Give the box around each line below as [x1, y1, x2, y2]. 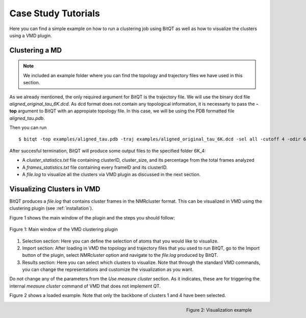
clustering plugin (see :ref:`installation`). [9, 205, 93, 211]
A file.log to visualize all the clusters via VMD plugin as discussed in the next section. [22, 172, 201, 178]
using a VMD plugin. [9, 32, 52, 38]
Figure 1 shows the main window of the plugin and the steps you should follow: [9, 214, 175, 221]
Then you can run [9, 125, 47, 131]
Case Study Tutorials [9, 8, 100, 19]
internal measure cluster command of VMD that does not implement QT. [9, 283, 161, 289]
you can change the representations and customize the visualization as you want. [22, 266, 194, 273]
